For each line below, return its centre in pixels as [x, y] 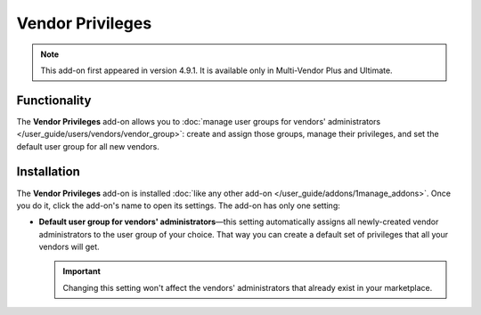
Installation [48, 172]
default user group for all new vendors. [88, 146]
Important [82, 271]
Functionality [54, 100]
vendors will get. [69, 247]
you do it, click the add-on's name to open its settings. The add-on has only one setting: [178, 206]
